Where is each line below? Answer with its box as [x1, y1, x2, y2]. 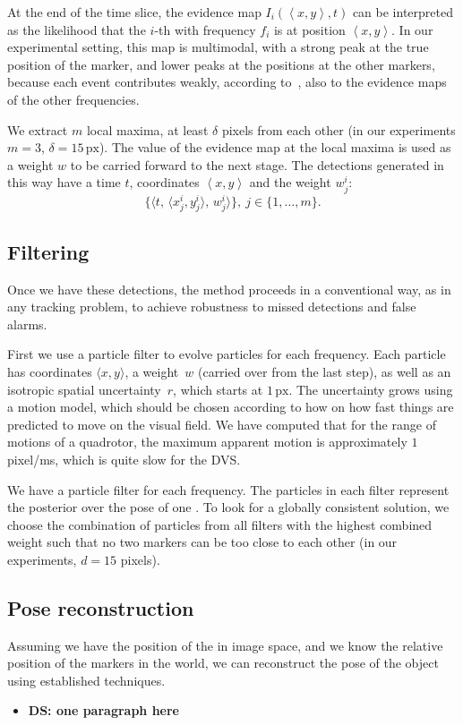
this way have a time [7, 173, 121, 192]
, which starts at [173, 380, 263, 398]
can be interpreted [352, 3, 453, 21]
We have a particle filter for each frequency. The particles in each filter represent [7, 480, 450, 499]
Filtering [7, 237, 90, 265]
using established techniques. [7, 670, 166, 689]
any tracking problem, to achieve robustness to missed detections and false [7, 297, 416, 316]
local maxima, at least [86, 120, 209, 139]
